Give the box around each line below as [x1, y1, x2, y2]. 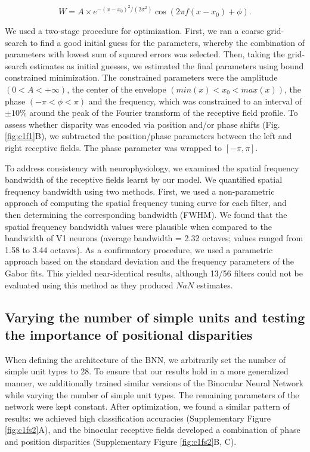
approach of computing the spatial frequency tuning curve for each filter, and [5, 196, 287, 209]
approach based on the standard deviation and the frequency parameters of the [5, 255, 294, 267]
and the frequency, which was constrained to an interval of [88, 94, 302, 107]
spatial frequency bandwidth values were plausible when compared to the [5, 220, 272, 232]
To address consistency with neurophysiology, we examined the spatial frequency [5, 161, 299, 174]
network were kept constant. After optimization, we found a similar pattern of [5, 400, 290, 413]
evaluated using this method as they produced [5, 278, 173, 291]
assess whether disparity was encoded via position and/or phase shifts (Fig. [5, 118, 280, 130]
